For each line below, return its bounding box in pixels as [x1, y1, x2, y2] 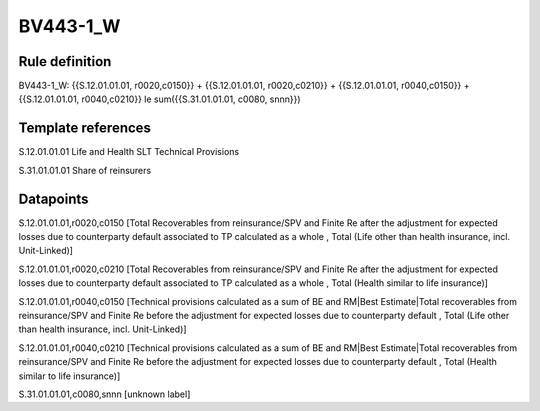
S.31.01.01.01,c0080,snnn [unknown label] [18, 388, 191, 400]
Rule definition [18, 53, 112, 70]
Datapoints [18, 190, 89, 207]
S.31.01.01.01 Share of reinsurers [18, 164, 152, 176]
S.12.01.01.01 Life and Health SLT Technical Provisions [18, 146, 240, 158]
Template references [18, 120, 152, 137]
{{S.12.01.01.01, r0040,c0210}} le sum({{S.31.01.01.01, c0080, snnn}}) [18, 93, 301, 105]
